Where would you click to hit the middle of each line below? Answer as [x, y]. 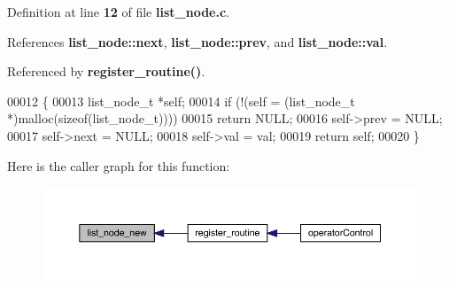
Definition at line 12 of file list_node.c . [119, 12]
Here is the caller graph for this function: [119, 165]
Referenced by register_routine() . [106, 71]
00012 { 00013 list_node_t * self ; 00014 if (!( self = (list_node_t [181, 101]
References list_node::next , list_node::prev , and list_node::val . [197, 41]
